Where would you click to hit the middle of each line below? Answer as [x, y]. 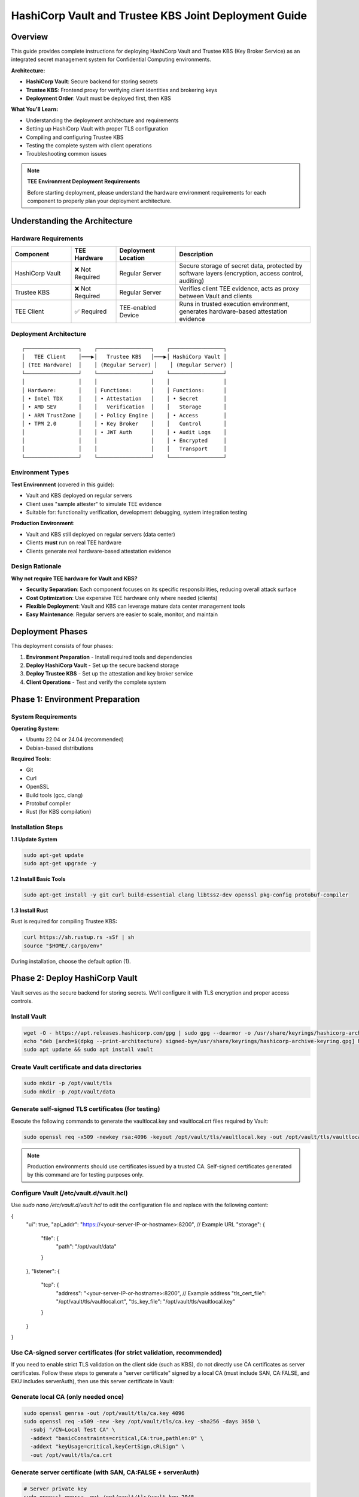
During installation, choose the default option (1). [71, 961]
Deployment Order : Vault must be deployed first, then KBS [99, 98]
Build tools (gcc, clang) [54, 795]
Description [196, 254]
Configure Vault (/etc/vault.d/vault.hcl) [69, 1193]
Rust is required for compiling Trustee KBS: [64, 922]
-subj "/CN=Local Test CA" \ [73, 1430]
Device [129, 316]
